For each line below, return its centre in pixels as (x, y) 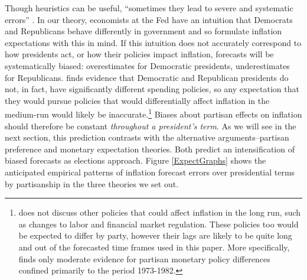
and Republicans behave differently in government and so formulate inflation (143, 31)
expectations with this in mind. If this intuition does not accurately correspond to (153, 42)
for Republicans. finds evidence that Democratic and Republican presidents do (147, 77)
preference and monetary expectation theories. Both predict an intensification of (150, 149)
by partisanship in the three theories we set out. (92, 183)
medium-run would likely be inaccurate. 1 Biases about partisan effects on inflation (153, 113)
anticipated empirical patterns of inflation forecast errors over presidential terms (150, 172)
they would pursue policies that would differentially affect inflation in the (137, 100)
